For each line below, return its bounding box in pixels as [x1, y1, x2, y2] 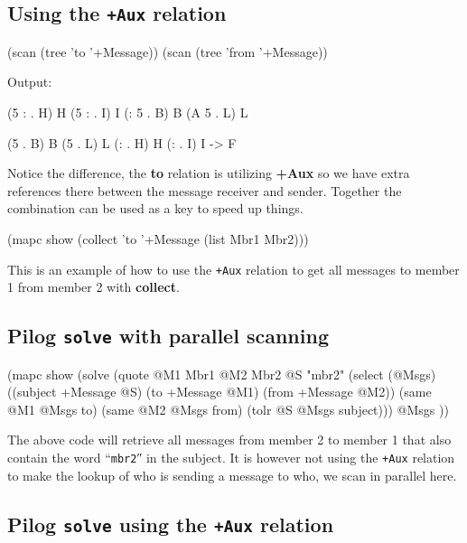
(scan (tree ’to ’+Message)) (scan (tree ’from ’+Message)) [7, 42, 328, 61]
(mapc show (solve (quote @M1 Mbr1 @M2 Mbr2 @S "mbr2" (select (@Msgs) [7, 364, 436, 383]
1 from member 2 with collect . [7, 277, 180, 296]
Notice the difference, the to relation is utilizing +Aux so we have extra [7, 164, 410, 183]
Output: [7, 72, 52, 91]
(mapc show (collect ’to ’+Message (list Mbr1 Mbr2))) [7, 229, 309, 248]
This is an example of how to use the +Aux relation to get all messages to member [7, 259, 460, 278]
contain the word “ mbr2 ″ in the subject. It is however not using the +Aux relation [7, 447, 455, 466]
